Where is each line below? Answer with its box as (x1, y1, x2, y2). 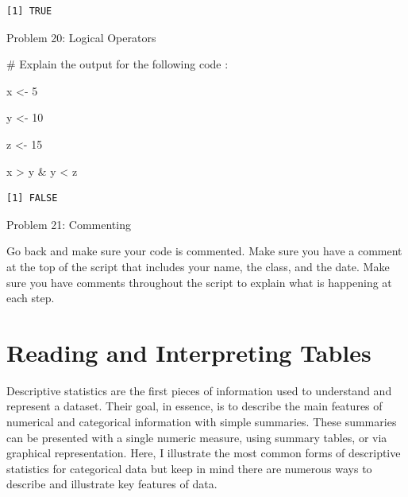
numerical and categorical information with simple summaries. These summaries (6, 414, 397, 430)
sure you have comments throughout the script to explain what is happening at (6, 274, 392, 290)
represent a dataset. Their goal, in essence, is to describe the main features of (6, 398, 383, 414)
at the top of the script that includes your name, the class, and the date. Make (6, 258, 390, 274)
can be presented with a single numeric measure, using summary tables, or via (6, 429, 387, 445)
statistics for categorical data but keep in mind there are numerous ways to (6, 460, 372, 476)
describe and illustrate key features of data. (6, 476, 217, 492)
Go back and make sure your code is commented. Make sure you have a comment (6, 243, 402, 259)
